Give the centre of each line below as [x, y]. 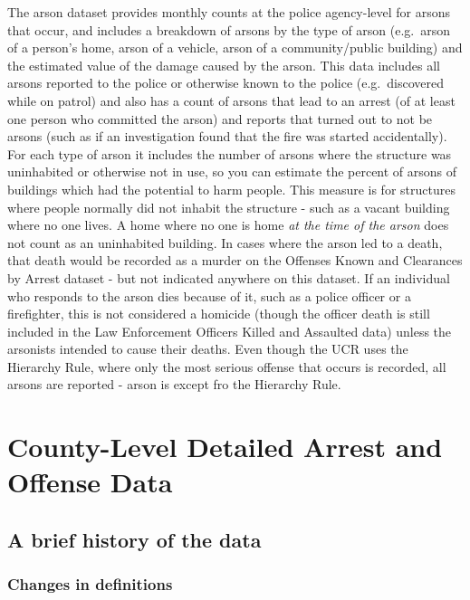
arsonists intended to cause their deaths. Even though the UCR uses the [208, 349]
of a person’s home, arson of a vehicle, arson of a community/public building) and [235, 48]
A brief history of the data [134, 540]
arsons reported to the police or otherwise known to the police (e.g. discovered [225, 83]
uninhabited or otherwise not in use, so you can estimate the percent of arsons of [232, 171]
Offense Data [90, 482]
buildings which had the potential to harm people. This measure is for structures [231, 189]
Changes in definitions [90, 584]
